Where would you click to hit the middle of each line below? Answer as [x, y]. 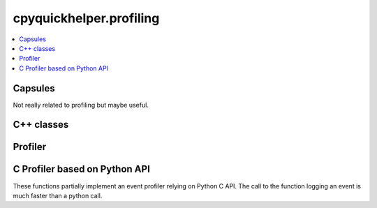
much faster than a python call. [58, 195]
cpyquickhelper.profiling [86, 18]
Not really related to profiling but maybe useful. [81, 105]
